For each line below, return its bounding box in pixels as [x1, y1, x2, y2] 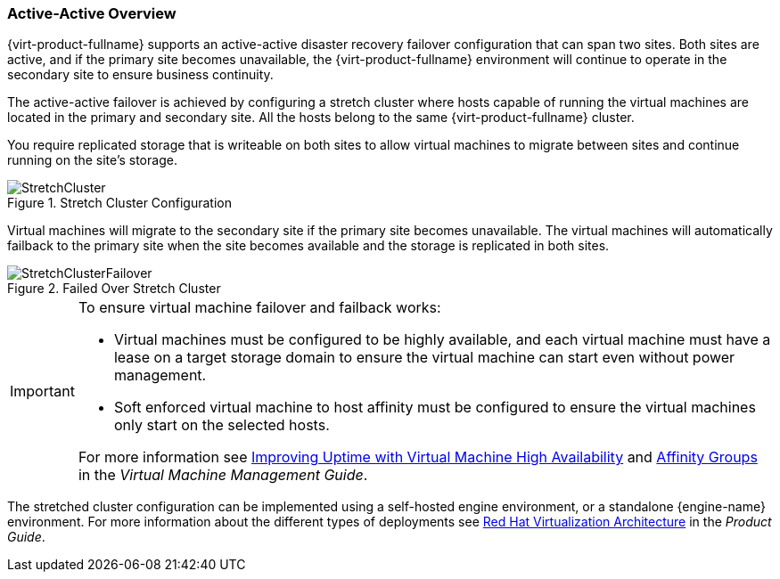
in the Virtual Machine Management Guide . [78, 466, 368, 485]
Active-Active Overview [7, 4, 177, 22]
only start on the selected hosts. [113, 416, 330, 435]
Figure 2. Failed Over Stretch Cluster [7, 281, 221, 297]
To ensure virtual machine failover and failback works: [78, 298, 441, 317]
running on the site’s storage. [7, 152, 177, 168]
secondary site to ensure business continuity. [7, 67, 274, 83]
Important [10, 382, 75, 401]
